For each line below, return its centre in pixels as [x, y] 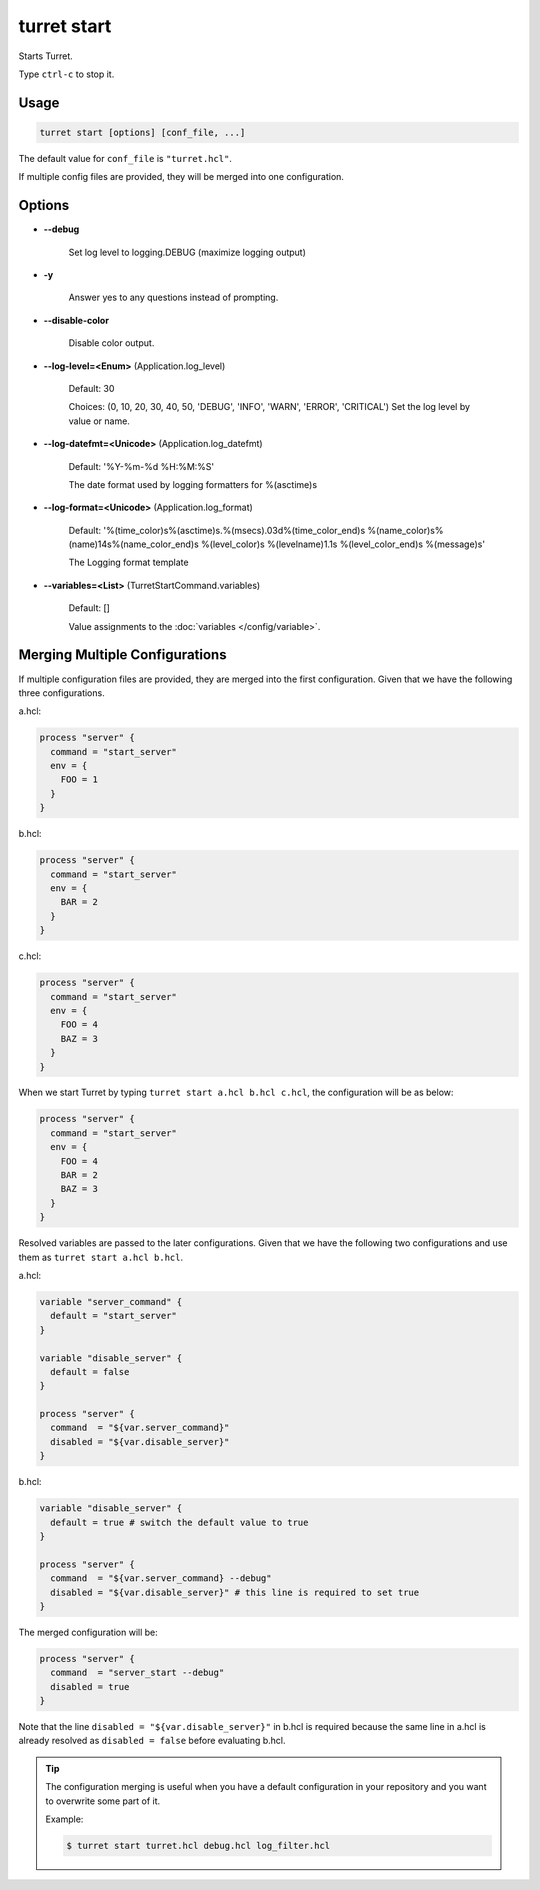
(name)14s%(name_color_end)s [133, 544]
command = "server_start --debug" [137, 1673]
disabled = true [90, 1686]
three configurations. [61, 692]
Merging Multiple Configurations [122, 655]
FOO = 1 [79, 779]
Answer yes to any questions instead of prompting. [173, 297]
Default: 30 [91, 388]
